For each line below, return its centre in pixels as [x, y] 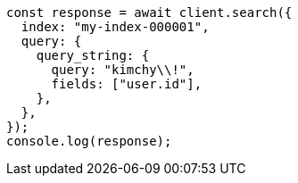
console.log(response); [89, 141]
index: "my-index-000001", [115, 27]
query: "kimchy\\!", [123, 70]
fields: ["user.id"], [127, 84]
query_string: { [93, 55]
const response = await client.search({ [149, 12]
